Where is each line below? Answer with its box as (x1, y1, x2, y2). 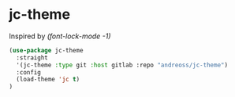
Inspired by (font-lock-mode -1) (9, 31, 111, 41)
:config (16, 68, 42, 76)
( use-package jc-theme (9, 46, 84, 54)
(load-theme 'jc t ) (16, 76, 80, 84)
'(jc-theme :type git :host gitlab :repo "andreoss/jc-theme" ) (16, 61, 228, 69)
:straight (16, 53, 48, 62)
